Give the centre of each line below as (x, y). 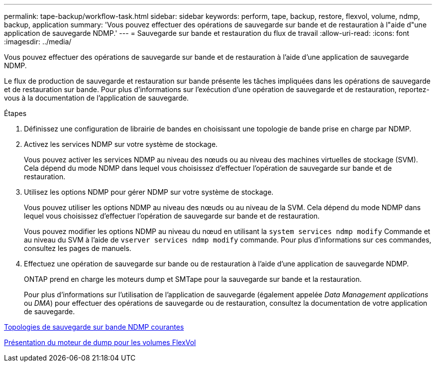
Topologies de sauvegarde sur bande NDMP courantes (94, 327)
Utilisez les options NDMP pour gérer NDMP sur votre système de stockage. (149, 192)
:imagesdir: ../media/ (38, 42)
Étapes (15, 113)
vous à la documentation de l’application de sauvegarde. (97, 98)
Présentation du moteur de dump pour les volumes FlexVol (100, 342)
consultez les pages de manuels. (78, 248)
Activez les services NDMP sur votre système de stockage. (121, 144)
